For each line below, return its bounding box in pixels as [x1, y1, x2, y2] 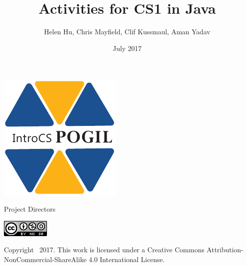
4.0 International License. [89, 254, 165, 264]
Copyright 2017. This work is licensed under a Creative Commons [4, 244, 204, 255]
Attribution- [206, 244, 244, 255]
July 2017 [112, 43, 142, 53]
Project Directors [4, 203, 56, 214]
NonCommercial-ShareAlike [4, 254, 87, 264]
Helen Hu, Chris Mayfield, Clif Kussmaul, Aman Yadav [44, 26, 210, 37]
